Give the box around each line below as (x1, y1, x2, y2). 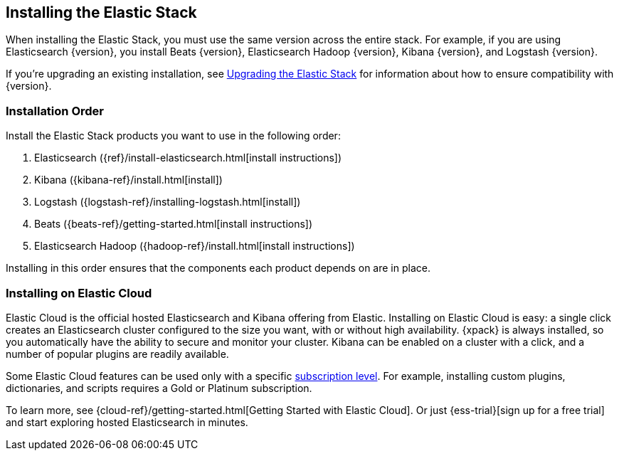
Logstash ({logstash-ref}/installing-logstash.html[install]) (34, 196, 301, 208)
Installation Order (6, 103, 104, 118)
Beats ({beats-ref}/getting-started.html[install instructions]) (34, 218, 313, 230)
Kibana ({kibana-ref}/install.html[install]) (34, 174, 223, 186)
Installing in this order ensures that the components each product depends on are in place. (6, 262, 430, 275)
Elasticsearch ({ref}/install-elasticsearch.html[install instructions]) (34, 152, 342, 164)
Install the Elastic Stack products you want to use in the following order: (6, 129, 341, 142)
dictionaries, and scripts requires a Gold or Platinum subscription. (6, 381, 312, 394)
